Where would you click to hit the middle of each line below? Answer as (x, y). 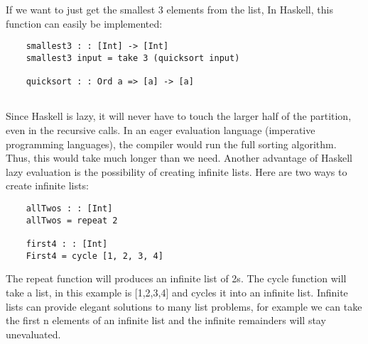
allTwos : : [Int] (69, 209)
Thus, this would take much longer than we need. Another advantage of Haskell (179, 158)
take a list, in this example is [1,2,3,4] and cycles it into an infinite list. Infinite (177, 292)
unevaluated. (33, 334)
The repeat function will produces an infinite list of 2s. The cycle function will (176, 278)
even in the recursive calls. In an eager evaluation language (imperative (161, 130)
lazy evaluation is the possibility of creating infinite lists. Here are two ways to (177, 171)
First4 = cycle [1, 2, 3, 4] (94, 256)
